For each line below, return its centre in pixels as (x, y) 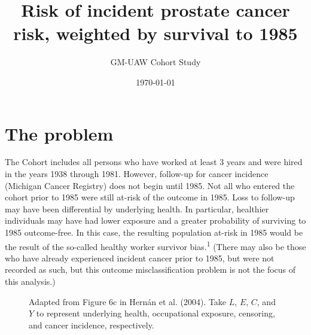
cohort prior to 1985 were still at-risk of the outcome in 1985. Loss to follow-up (150, 197)
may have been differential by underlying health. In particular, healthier (137, 208)
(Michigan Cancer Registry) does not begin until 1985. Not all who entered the (150, 185)
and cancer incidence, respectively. (92, 325)
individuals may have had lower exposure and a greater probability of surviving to (155, 220)
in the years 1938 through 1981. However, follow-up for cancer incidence (137, 174)
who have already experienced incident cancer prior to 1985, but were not (140, 258)
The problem (59, 133)
